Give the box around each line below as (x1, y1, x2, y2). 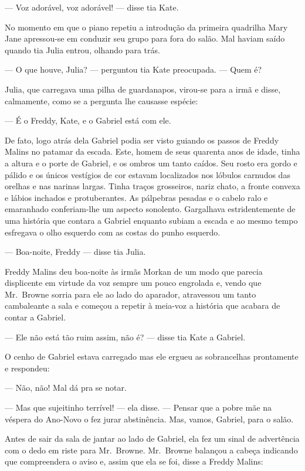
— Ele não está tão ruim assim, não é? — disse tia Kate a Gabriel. (5, 330, 246, 343)
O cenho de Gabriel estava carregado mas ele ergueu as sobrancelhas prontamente (5, 350, 299, 363)
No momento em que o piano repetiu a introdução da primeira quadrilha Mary (5, 21, 288, 33)
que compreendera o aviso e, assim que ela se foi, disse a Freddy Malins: (5, 455, 263, 467)
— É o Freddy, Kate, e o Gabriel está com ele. (5, 114, 171, 127)
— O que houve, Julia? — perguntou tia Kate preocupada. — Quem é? (5, 63, 262, 76)
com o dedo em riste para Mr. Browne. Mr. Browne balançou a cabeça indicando (5, 443, 298, 456)
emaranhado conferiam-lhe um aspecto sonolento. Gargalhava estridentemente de (5, 203, 296, 215)
